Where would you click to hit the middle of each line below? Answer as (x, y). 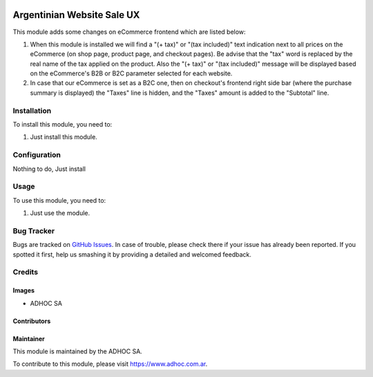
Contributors (32, 321)
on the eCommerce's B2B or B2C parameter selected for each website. (131, 73)
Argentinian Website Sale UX (76, 15)
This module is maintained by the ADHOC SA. (78, 351)
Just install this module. (64, 137)
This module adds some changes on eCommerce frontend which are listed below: (129, 32)
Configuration (37, 155)
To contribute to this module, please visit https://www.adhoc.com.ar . (110, 364)
